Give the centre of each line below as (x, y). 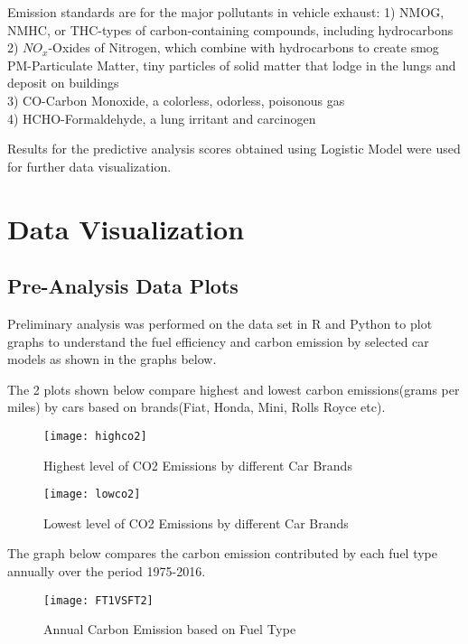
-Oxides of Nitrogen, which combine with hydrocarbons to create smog (243, 47)
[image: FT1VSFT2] (98, 600)
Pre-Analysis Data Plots (123, 286)
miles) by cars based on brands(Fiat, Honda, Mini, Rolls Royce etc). (197, 407)
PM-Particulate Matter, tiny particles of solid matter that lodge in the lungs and (232, 65)
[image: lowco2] (92, 495)
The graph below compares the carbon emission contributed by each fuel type (222, 553)
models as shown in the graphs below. (112, 359)
